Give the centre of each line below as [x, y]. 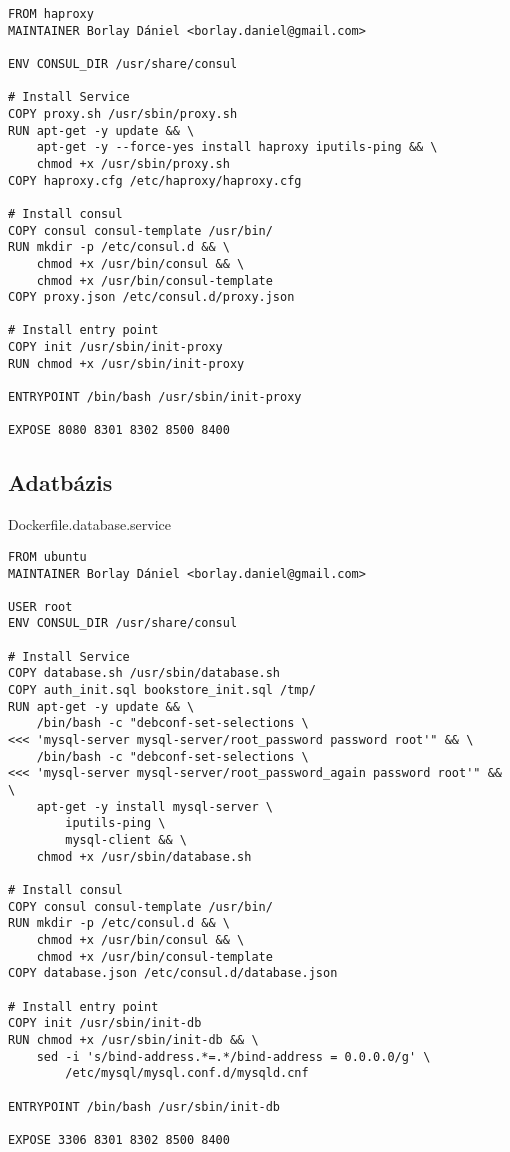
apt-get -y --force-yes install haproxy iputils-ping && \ [237, 147]
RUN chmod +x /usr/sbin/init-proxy [126, 363]
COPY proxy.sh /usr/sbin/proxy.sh [123, 113]
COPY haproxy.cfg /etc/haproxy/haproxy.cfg [155, 180]
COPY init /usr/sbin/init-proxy [115, 347]
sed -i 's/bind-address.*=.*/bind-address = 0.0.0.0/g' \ [233, 1056]
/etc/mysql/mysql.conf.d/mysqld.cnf [187, 1073]
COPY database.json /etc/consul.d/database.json [173, 973]
